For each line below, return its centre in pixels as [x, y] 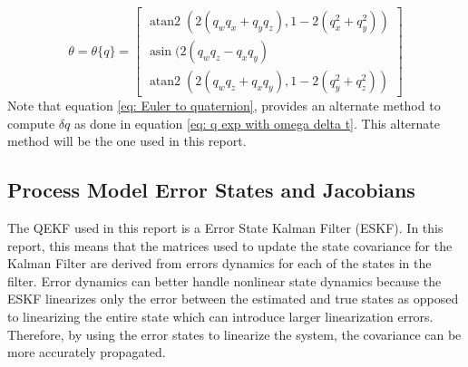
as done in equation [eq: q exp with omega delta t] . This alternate [257, 123]
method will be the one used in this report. [127, 141]
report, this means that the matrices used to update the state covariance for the [230, 245]
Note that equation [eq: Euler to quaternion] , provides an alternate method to [224, 106]
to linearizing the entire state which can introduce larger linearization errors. [220, 317]
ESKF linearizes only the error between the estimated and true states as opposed [233, 299]
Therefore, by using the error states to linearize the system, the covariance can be [234, 334]
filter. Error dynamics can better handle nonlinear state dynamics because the [224, 280]
